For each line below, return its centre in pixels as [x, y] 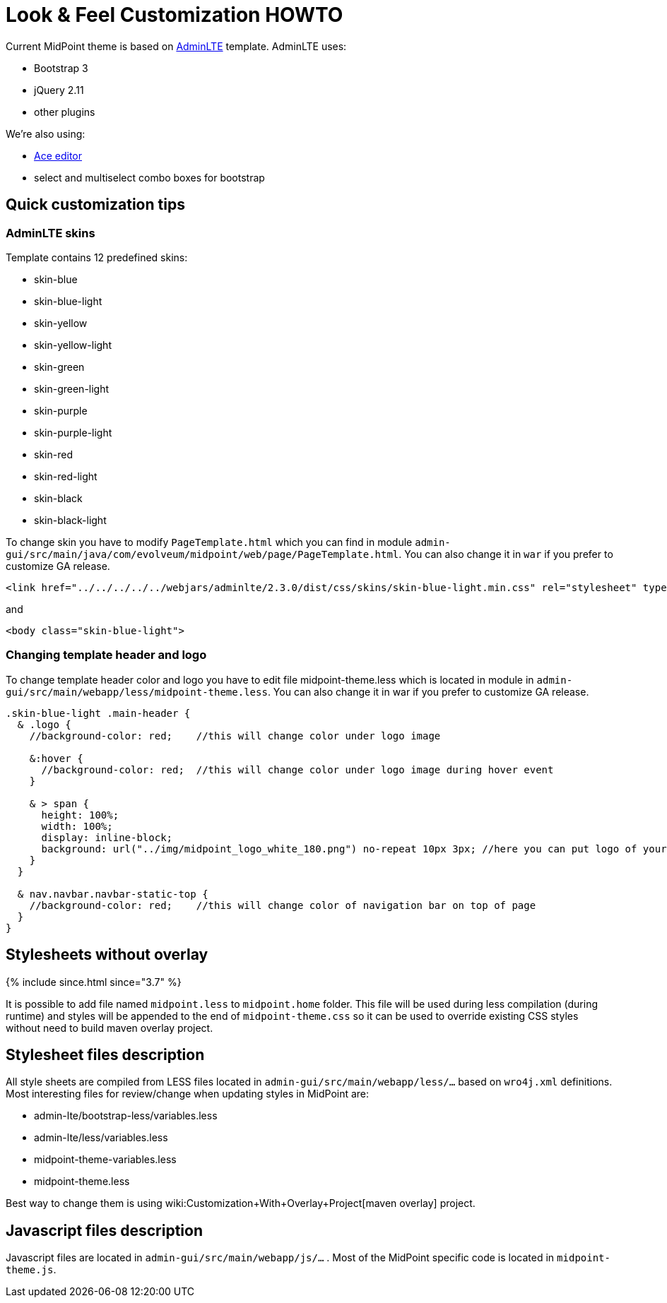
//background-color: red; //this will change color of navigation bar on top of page [283, 905]
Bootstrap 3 [61, 68]
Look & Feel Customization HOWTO [175, 15]
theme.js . [31, 1270]
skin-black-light [70, 520]
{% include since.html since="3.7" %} [94, 982]
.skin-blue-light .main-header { [98, 713]
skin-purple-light [73, 432]
